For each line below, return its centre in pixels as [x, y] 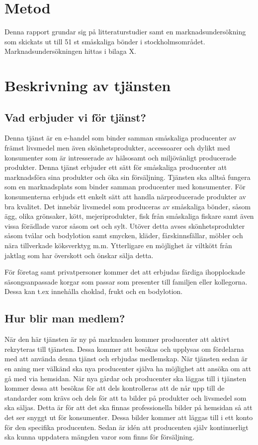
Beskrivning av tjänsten [88, 85]
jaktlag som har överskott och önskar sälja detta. [79, 255]
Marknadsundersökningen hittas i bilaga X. [70, 51]
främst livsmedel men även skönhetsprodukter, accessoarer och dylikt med [117, 148]
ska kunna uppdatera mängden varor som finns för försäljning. [100, 437]
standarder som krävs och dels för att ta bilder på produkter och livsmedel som [126, 397]
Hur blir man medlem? [65, 318]
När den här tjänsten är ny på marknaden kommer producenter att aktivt [117, 339]
